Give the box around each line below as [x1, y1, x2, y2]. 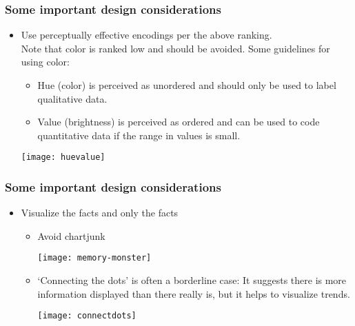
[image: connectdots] [37, 311, 136, 321]
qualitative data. [37, 91, 108, 105]
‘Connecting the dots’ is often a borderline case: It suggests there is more [37, 273, 347, 287]
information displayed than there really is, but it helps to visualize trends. [37, 286, 350, 300]
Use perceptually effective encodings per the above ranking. [21, 28, 272, 42]
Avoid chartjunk [37, 228, 105, 243]
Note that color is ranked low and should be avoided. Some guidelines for [21, 41, 330, 55]
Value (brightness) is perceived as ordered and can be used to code [37, 114, 320, 129]
